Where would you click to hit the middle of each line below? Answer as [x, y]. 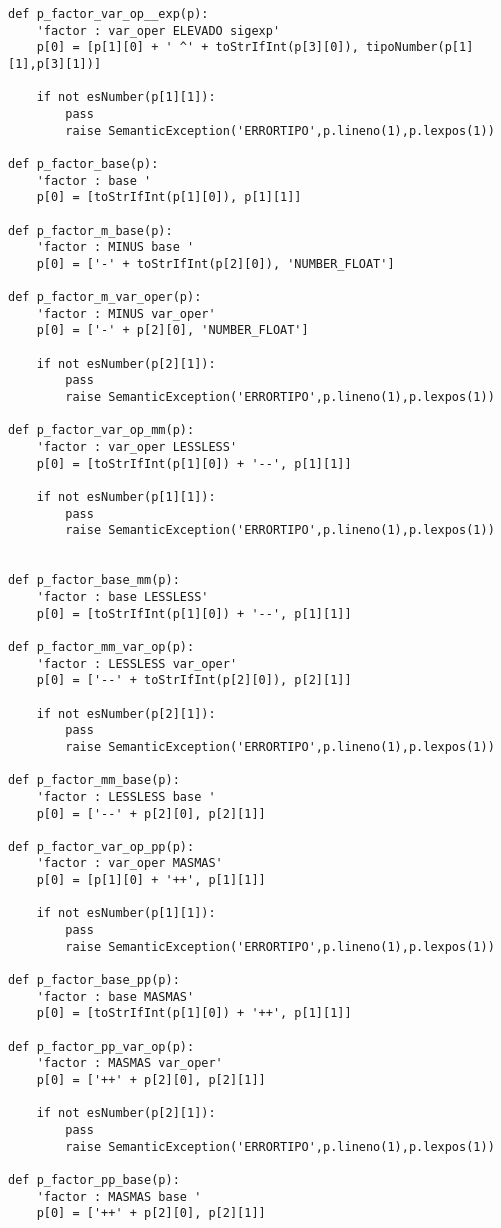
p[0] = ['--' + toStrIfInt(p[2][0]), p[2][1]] [194, 680]
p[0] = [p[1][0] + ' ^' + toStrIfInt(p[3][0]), [197, 47]
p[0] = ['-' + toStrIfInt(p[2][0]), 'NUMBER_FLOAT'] [215, 263]
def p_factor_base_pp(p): [94, 980]
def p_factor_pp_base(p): [94, 1179]
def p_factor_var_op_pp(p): [101, 846]
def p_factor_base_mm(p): [94, 580]
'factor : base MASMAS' [115, 996]
